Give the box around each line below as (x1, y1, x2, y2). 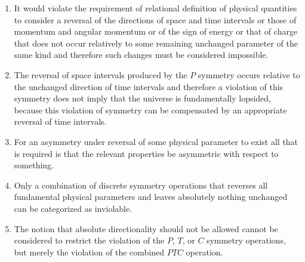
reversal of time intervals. (14, 115, 107, 128)
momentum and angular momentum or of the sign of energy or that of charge (14, 25, 298, 38)
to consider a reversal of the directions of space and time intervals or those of (14, 13, 297, 26)
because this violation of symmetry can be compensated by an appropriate (14, 103, 287, 116)
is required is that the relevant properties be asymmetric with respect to (14, 147, 279, 159)
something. (14, 159, 54, 171)
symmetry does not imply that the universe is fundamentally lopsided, (14, 92, 272, 104)
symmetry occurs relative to (198, 68, 300, 81)
